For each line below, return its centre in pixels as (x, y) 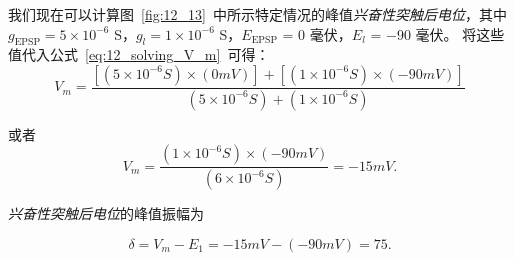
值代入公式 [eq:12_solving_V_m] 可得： (139, 54)
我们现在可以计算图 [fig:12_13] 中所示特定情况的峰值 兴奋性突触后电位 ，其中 (257, 14)
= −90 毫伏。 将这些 (437, 33)
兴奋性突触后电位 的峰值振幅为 (106, 213)
